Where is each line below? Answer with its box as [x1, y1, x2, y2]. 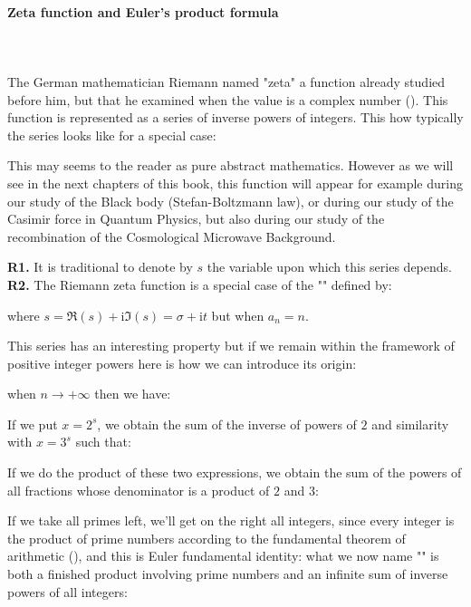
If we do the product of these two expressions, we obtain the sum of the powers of [7, 463, 462, 482]
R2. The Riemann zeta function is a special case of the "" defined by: [7, 275, 392, 294]
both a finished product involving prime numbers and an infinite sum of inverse [7, 564, 448, 583]
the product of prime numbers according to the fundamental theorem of [7, 528, 406, 547]
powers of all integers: [7, 582, 128, 601]
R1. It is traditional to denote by [7, 257, 193, 276]
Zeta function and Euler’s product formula [7, 2, 279, 21]
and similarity [371, 414, 449, 433]
